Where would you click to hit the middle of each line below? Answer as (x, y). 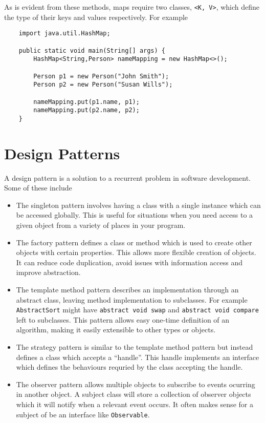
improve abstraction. (48, 272)
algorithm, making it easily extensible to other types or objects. (116, 330)
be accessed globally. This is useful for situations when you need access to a (135, 215)
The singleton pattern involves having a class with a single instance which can (138, 205)
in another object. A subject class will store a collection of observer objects (134, 394)
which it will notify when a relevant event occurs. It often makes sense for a (135, 404)
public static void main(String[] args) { (92, 50)
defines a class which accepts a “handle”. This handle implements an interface (138, 357)
